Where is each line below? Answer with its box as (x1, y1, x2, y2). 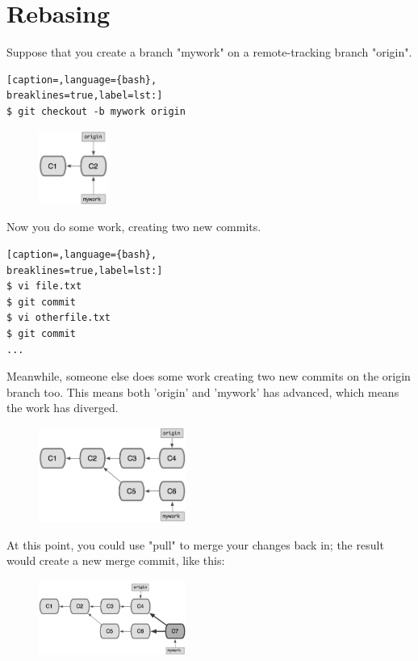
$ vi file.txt (6, 280, 82, 293)
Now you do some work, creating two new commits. (6, 218, 261, 235)
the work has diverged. (6, 399, 119, 416)
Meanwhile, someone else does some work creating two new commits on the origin (6, 368, 411, 385)
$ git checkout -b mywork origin (6, 105, 186, 117)
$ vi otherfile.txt (6, 312, 111, 324)
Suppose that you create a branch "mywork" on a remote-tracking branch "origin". (6, 44, 412, 61)
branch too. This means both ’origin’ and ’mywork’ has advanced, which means (6, 383, 399, 400)
